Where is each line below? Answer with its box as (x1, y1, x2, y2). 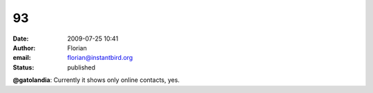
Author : (12, 43, 36, 52)
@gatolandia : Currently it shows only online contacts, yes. (12, 76, 180, 84)
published (67, 63, 96, 72)
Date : (12, 34, 29, 43)
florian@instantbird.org (67, 54, 133, 62)
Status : (12, 63, 35, 72)
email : (12, 54, 31, 62)
